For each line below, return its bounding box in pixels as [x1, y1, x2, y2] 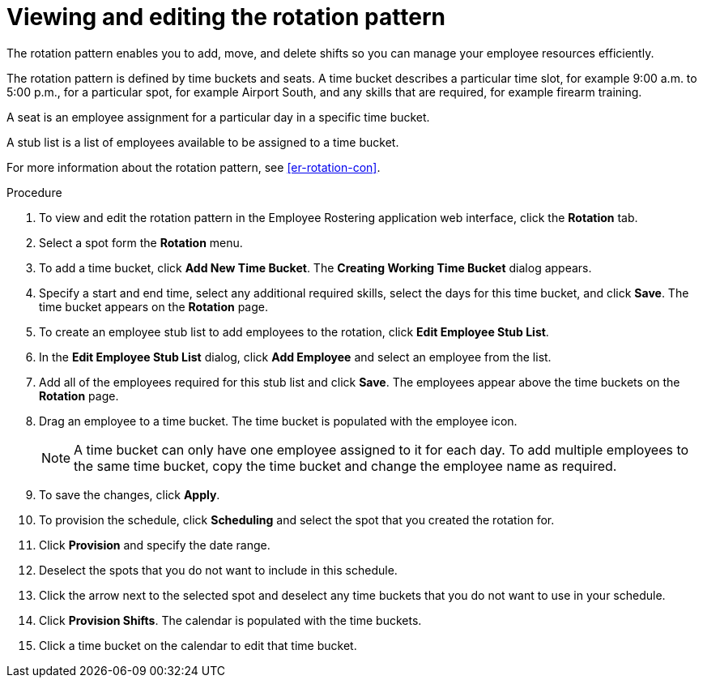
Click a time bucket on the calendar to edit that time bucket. [39, 638, 357, 652]
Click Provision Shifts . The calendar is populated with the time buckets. [39, 613, 422, 627]
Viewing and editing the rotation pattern [6, 3, 445, 31]
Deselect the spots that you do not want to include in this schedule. [39, 562, 398, 577]
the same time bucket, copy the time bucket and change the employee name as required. [74, 457, 617, 474]
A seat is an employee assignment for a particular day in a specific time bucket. [6, 109, 430, 124]
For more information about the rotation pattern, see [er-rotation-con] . [6, 160, 381, 174]
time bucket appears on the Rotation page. [39, 299, 269, 314]
